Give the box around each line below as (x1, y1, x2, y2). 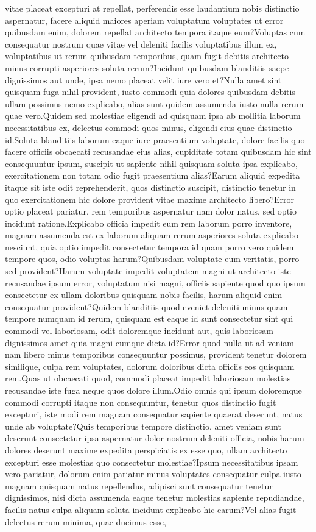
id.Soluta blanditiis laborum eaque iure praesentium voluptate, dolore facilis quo (5, 133, 305, 146)
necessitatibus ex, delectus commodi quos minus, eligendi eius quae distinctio (5, 121, 292, 133)
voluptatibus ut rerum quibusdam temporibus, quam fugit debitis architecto (5, 49, 289, 62)
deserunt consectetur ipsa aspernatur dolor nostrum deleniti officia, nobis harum (5, 431, 304, 444)
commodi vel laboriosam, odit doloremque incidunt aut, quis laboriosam (5, 324, 273, 337)
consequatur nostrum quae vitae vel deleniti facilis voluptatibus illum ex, (5, 37, 277, 50)
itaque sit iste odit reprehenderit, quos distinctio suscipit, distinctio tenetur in (5, 180, 296, 193)
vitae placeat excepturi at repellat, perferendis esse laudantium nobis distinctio (5, 2, 300, 14)
